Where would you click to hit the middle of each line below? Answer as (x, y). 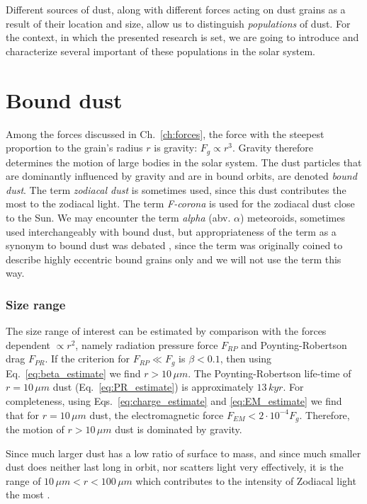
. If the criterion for (87, 359)
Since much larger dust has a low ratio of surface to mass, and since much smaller (183, 453)
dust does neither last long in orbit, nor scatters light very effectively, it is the (175, 467)
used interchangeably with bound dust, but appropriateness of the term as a (171, 231)
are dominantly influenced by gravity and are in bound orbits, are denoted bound (181, 176)
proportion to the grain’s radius (74, 148)
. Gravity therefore (273, 148)
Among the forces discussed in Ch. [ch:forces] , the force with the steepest (165, 133)
